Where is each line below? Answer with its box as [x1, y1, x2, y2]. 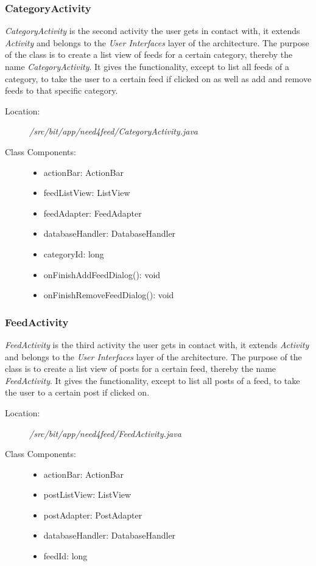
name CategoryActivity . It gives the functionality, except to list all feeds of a [5, 60, 289, 72]
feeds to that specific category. [5, 84, 118, 97]
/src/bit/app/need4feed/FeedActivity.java [29, 427, 181, 439]
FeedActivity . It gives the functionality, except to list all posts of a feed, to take [5, 374, 300, 386]
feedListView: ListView [43, 186, 130, 199]
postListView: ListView [43, 488, 132, 501]
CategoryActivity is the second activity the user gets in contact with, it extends [5, 24, 300, 37]
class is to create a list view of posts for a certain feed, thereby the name [5, 362, 276, 375]
